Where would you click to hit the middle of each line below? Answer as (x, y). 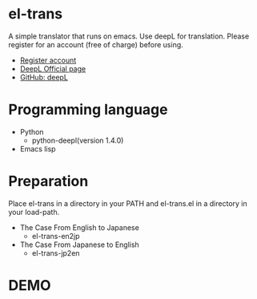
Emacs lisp (38, 148)
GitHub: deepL (44, 77)
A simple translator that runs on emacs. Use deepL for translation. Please (129, 36)
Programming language (88, 110)
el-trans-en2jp (56, 236)
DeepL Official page (53, 68)
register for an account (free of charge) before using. (96, 44)
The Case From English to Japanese (80, 227)
